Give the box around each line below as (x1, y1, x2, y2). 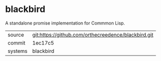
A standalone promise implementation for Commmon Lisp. (5, 20, 125, 26)
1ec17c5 (32, 39, 54, 46)
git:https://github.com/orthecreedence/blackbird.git (32, 31, 153, 38)
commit (7, 39, 25, 46)
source (7, 31, 24, 38)
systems (7, 47, 27, 54)
